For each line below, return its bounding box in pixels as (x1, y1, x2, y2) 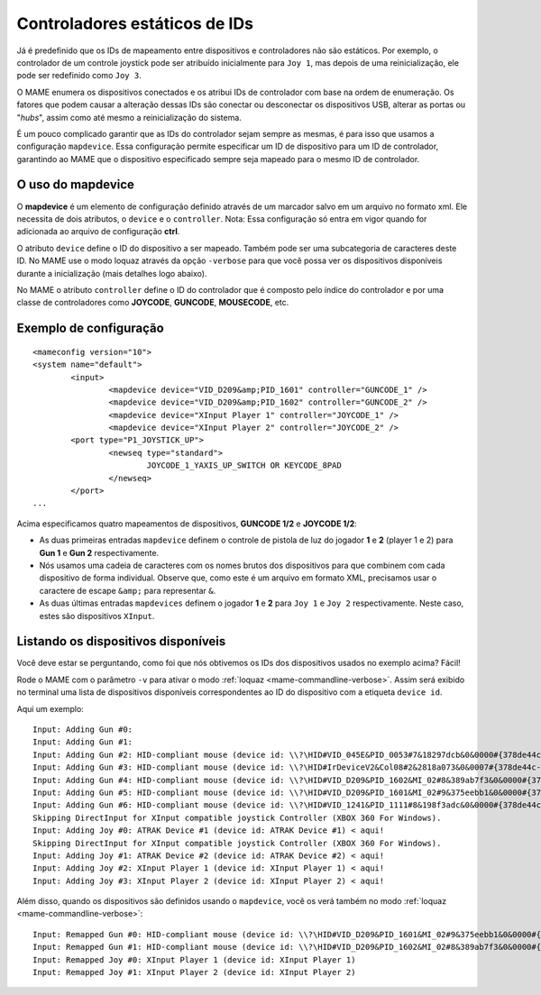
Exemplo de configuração (16, 321, 164, 336)
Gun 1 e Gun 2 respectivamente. (39, 547, 160, 558)
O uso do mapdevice (16, 177, 135, 193)
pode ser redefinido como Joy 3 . (16, 70, 142, 81)
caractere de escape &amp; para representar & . (39, 585, 216, 596)
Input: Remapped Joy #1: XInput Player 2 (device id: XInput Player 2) (32, 967, 356, 978)
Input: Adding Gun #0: (32, 725, 133, 735)
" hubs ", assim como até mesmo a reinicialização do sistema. (16, 112, 243, 123)
